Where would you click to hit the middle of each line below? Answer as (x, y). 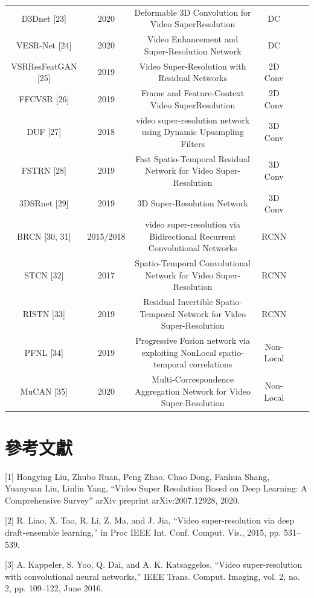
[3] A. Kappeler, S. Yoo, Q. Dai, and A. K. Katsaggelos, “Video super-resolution (154, 564)
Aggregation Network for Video (193, 391)
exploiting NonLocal (179, 352)
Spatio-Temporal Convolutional (193, 263)
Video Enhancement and (193, 39)
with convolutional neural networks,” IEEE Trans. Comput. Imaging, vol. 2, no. (152, 576)
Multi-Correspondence (193, 379)
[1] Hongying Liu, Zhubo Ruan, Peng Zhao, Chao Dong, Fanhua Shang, (137, 476)
